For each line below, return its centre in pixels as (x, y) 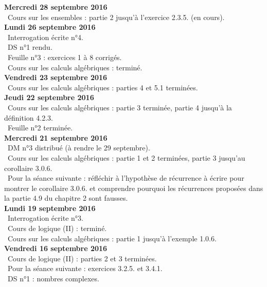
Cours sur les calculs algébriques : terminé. (75, 67)
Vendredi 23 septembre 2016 (56, 77)
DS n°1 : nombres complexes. (53, 279)
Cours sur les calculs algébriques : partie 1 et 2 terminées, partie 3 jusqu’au (126, 157)
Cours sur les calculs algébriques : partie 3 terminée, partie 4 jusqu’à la (120, 107)
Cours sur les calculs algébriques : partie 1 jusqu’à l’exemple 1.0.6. (112, 238)
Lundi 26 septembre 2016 (50, 27)
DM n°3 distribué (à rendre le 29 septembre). (79, 148)
